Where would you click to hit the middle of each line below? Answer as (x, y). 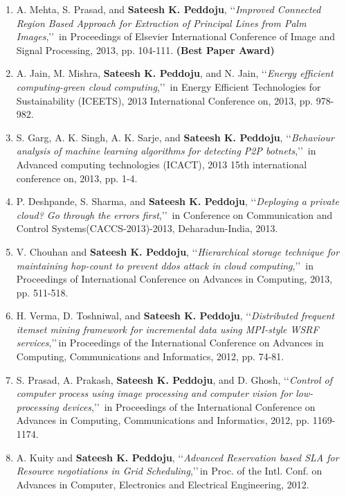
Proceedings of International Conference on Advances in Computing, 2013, (174, 279)
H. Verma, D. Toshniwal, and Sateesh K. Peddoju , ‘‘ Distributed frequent (175, 316)
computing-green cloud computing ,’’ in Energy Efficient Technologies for (169, 86)
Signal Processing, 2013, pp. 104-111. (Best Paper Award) (145, 50)
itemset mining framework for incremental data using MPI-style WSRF (167, 329)
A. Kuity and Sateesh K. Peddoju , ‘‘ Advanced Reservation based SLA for (177, 457)
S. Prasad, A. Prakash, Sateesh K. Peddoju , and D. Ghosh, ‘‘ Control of (174, 379)
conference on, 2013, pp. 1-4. (77, 178)
